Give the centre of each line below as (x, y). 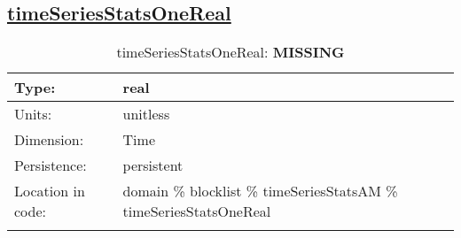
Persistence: (51, 165)
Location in (50, 191)
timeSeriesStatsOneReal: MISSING (230, 52)
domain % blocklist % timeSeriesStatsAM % (260, 191)
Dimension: (49, 140)
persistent (153, 165)
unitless (146, 114)
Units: (33, 114)
